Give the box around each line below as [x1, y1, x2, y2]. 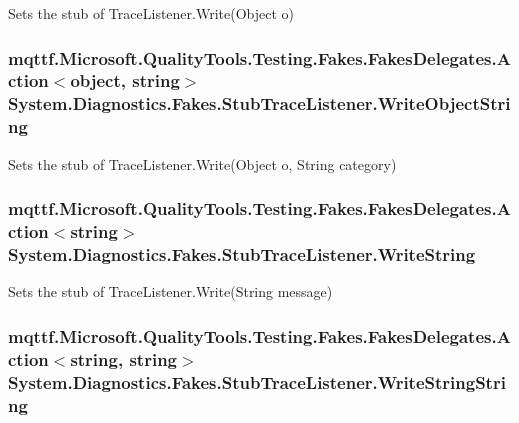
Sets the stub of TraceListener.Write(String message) [8, 281, 333, 302]
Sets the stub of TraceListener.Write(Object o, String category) [8, 153, 397, 174]
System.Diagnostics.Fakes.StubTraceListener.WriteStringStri [8, 369, 506, 394]
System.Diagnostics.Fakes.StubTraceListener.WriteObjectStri [8, 91, 511, 116]
